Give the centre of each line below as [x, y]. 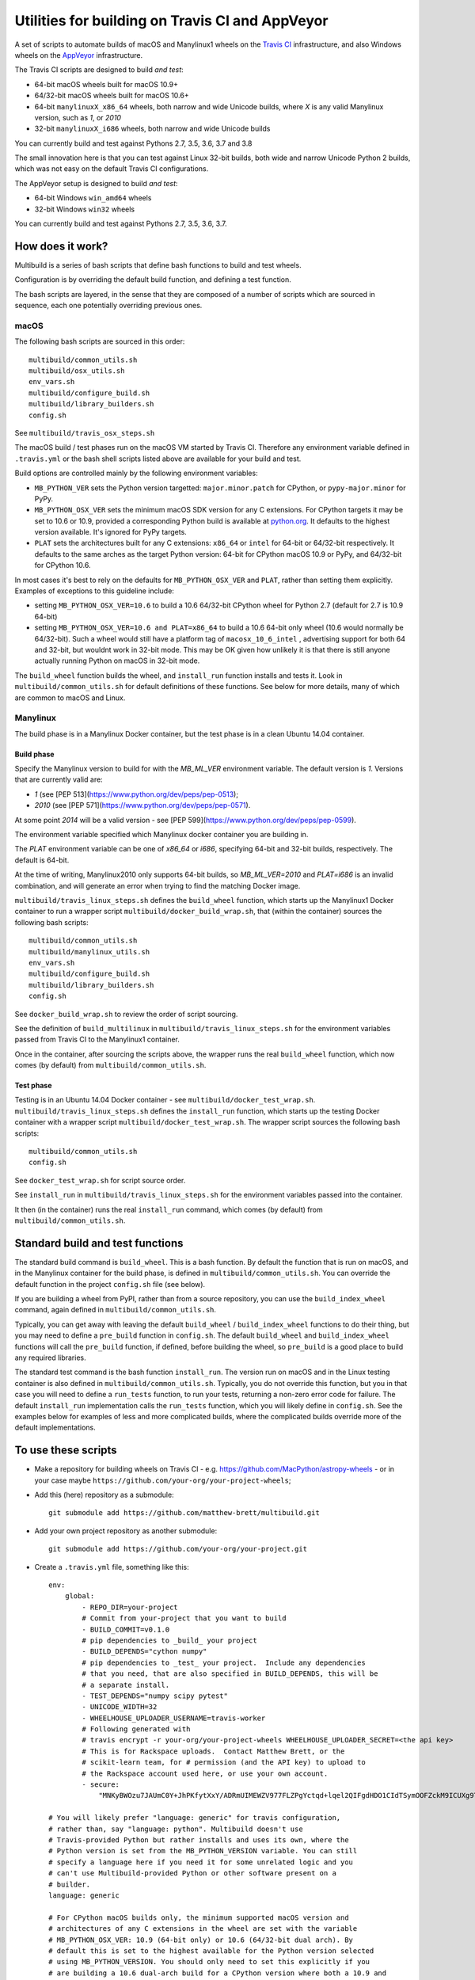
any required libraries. [50, 1357]
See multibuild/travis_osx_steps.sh [85, 432]
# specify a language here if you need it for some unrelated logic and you [201, 1862]
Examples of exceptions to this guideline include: [94, 591]
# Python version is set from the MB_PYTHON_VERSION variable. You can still [203, 1851]
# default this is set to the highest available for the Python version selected [211, 1951]
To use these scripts [66, 1451]
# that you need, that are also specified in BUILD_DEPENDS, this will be [230, 1674]
